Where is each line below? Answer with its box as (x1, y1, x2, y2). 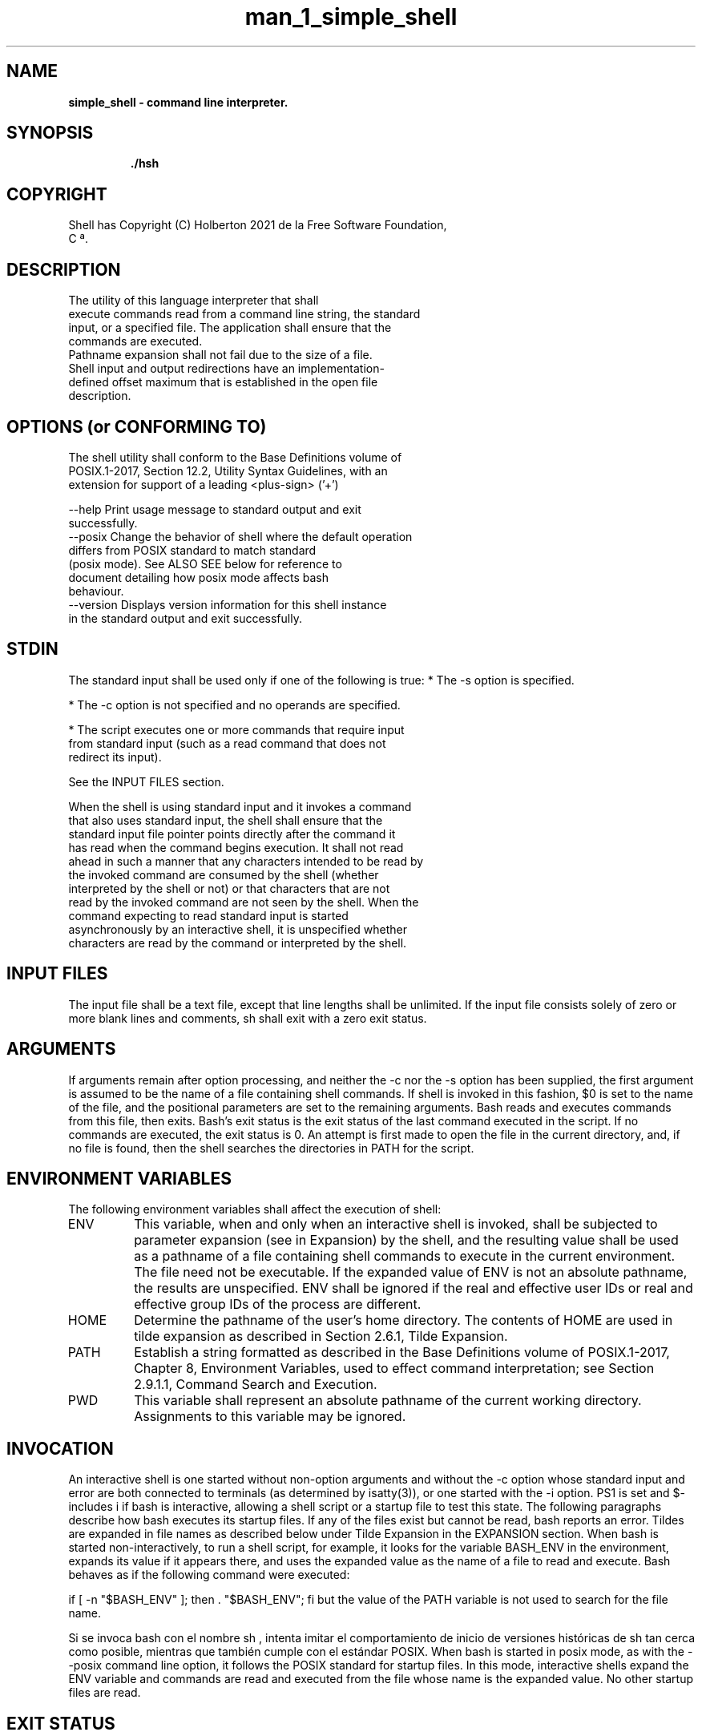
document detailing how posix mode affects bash (68, 570, 329, 584)
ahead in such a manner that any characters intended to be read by (68, 854, 424, 868)
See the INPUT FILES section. (68, 774, 224, 789)
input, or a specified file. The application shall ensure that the (68, 321, 392, 335)
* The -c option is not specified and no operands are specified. (68, 697, 401, 712)
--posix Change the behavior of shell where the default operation (68, 529, 413, 543)
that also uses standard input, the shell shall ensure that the (68, 813, 383, 827)
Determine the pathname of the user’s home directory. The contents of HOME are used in (134, 1312, 673, 1329)
